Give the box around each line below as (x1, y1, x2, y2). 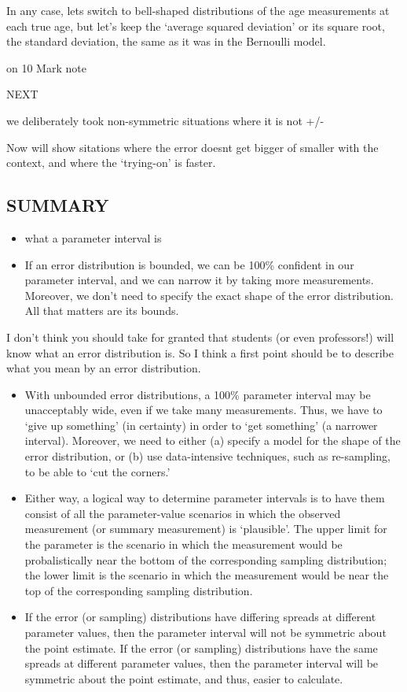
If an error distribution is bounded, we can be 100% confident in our (24, 256, 354, 272)
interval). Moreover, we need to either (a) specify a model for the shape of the (24, 432, 401, 449)
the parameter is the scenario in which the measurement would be (24, 536, 343, 553)
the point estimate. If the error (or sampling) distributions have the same (24, 639, 378, 656)
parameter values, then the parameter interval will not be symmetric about (24, 624, 387, 641)
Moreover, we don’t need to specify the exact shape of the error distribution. (24, 287, 394, 303)
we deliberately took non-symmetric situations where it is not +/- (6, 112, 324, 128)
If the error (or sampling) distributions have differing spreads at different (24, 609, 376, 625)
